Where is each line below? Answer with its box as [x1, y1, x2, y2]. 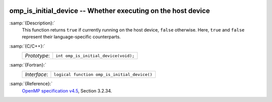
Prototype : [25, 52, 50, 59]
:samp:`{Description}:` [9, 20, 55, 26]
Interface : [25, 71, 48, 78]
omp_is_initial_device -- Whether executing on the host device [9, 6, 210, 15]
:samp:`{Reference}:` [9, 80, 53, 87]
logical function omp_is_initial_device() [53, 71, 153, 77]
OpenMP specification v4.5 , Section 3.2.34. [22, 87, 112, 93]
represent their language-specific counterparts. [22, 34, 121, 40]
